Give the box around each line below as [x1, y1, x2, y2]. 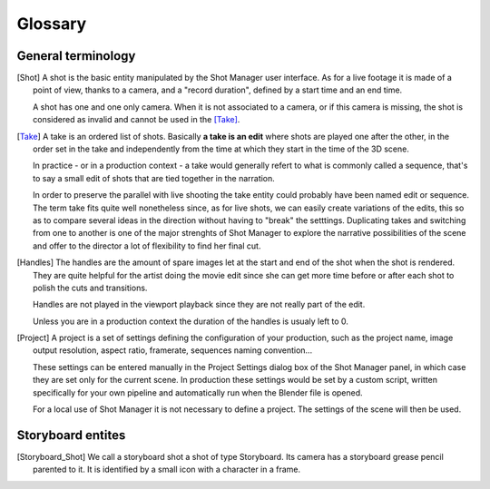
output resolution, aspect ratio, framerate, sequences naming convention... [33, 345, 313, 356]
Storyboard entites [16, 427, 126, 443]
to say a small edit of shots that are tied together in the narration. [33, 172, 276, 183]
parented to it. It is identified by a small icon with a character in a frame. [33, 464, 301, 475]
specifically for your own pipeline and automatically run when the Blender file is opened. [33, 386, 363, 398]
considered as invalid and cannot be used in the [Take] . [33, 114, 240, 125]
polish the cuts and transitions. [33, 282, 148, 293]
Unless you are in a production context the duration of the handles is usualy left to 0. [33, 316, 349, 327]
